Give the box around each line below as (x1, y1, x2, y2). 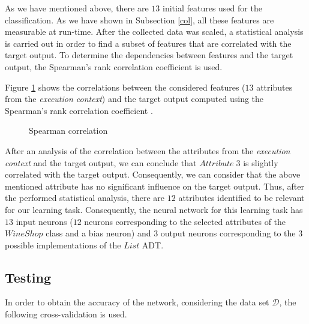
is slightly (243, 156, 278, 169)
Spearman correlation (29, 124, 108, 137)
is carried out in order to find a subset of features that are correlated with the (5, 37, 292, 49)
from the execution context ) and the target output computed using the (5, 92, 264, 105)
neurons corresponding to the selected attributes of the (84, 215, 286, 227)
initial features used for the (162, 2, 262, 14)
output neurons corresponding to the (160, 227, 296, 239)
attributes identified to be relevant (178, 191, 305, 204)
